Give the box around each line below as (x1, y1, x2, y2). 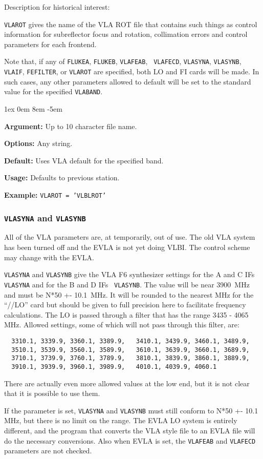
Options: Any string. (4, 138, 73, 149)
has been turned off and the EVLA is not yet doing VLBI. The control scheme (4, 242, 250, 252)
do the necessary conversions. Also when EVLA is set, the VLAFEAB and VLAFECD (4, 435, 256, 446)
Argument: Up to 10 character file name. (4, 120, 137, 131)
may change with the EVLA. (4, 252, 94, 262)
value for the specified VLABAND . (4, 86, 103, 97)
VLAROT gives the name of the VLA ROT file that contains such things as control (4, 18, 257, 29)
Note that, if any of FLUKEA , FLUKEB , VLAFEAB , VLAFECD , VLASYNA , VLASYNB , (4, 56, 242, 67)
